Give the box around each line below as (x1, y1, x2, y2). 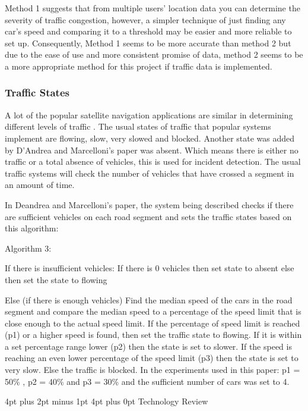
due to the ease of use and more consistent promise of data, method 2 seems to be (5, 48, 303, 61)
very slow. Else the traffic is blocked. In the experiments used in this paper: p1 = (5, 363, 300, 376)
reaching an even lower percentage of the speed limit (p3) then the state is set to (5, 352, 299, 364)
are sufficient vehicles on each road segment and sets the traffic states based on (5, 210, 292, 222)
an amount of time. (5, 178, 75, 191)
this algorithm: (5, 222, 59, 234)
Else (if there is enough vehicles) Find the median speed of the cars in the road (5, 293, 293, 306)
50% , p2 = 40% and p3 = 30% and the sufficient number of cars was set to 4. (5, 375, 290, 387)
